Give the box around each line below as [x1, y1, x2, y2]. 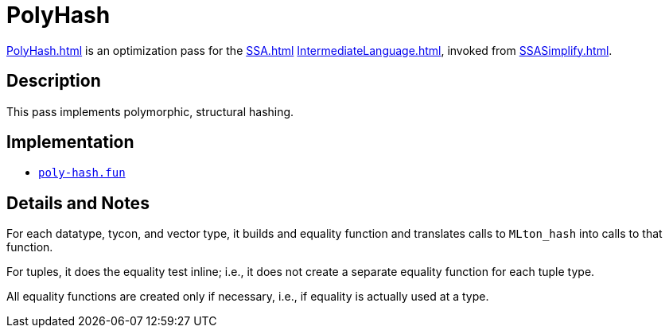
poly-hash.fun [38, 166, 126, 180]
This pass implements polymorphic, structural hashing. [6, 104, 294, 118]
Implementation [6, 132, 134, 153]
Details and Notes [6, 192, 150, 213]
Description [6, 71, 101, 91]
